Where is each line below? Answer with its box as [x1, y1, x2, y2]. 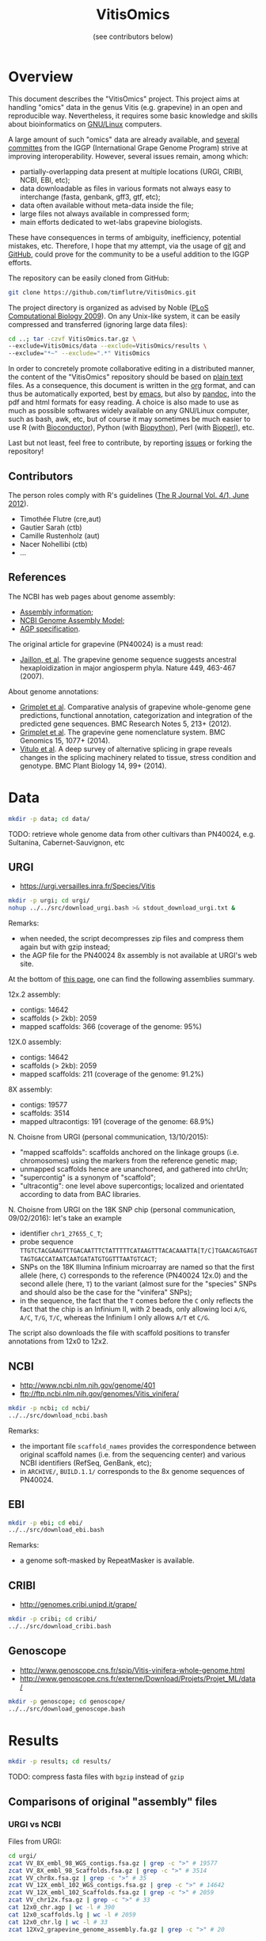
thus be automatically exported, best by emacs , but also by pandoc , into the [8, 389, 256, 399]
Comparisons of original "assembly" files [8, 1795, 218, 1808]
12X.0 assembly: [8, 1037, 62, 1046]
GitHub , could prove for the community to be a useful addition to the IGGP [8, 249, 249, 259]
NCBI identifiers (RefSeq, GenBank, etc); [19, 1458, 152, 1468]
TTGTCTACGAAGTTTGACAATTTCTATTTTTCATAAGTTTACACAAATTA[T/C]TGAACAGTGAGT [19, 1247, 258, 1255]
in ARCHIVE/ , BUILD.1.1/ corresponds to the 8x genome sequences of [19, 1466, 245, 1476]
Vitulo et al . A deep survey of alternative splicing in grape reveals [19, 744, 233, 754]
